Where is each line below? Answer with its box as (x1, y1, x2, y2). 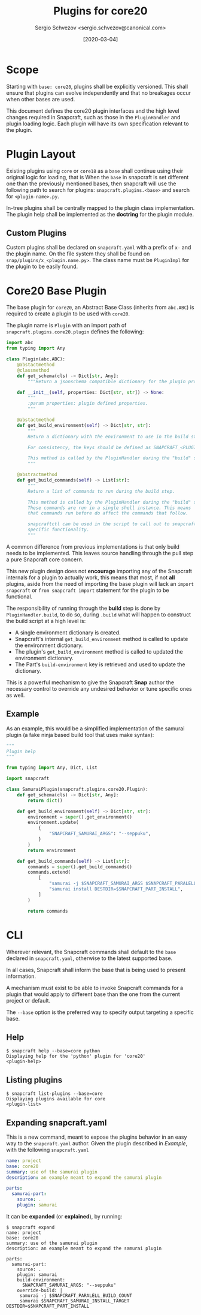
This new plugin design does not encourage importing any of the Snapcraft (6, 567, 193, 574)
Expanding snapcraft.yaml (6, 1117, 107, 1128)
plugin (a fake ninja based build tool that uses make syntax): (6, 731, 154, 738)
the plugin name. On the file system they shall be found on (6, 250, 150, 257)
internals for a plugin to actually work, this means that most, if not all (6, 574, 175, 581)
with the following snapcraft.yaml (6, 1146, 89, 1153)
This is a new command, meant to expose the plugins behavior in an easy (6, 1133, 187, 1141)
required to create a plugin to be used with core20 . (6, 310, 130, 317)
